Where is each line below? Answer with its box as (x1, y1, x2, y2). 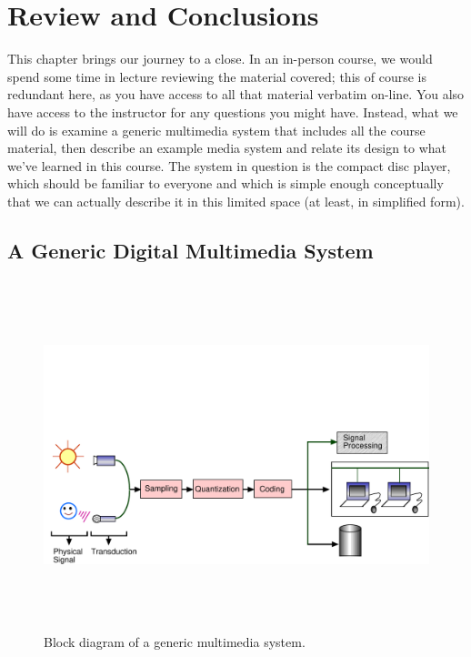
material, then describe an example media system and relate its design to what (7, 138, 447, 157)
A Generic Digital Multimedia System (7, 236, 374, 264)
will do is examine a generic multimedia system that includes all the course (7, 120, 426, 139)
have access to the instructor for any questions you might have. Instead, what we (7, 102, 458, 121)
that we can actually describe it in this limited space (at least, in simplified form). (7, 191, 465, 210)
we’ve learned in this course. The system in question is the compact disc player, (7, 156, 451, 175)
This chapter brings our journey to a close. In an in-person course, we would (7, 49, 433, 68)
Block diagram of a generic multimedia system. (44, 632, 306, 652)
